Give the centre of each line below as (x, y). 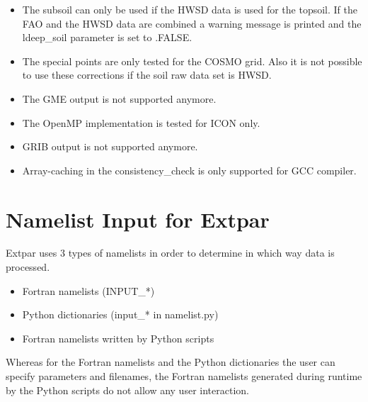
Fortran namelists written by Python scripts (118, 338)
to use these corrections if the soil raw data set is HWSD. (147, 75)
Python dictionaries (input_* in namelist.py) (120, 314)
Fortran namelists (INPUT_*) (88, 290)
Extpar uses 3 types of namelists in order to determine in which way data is (170, 253)
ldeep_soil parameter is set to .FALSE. (107, 37)
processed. (28, 267)
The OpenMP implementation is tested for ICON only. (141, 122)
